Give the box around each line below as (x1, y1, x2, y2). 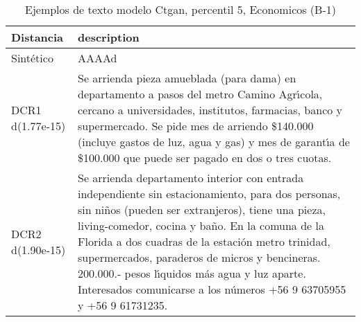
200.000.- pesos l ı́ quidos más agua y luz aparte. (77, 265, 306, 281)
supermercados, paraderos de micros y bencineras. (77, 249, 321, 265)
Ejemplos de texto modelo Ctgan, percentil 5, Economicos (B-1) (25, 1, 336, 17)
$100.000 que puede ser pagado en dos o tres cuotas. (77, 150, 332, 166)
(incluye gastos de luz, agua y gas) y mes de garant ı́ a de (77, 134, 350, 150)
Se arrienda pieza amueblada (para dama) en (77, 70, 296, 86)
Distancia (11, 29, 64, 45)
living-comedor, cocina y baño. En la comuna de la (77, 217, 324, 233)
